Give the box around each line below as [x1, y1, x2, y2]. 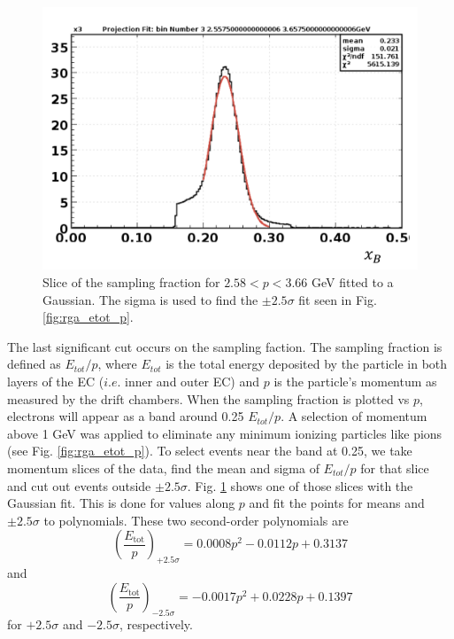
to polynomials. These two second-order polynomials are [43, 510, 349, 529]
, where [97, 355, 137, 373]
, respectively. [119, 614, 193, 633]
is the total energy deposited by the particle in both [165, 355, 448, 373]
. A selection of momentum [281, 407, 427, 425]
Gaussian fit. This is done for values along [7, 494, 235, 512]
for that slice [360, 459, 429, 477]
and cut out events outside [7, 476, 151, 495]
